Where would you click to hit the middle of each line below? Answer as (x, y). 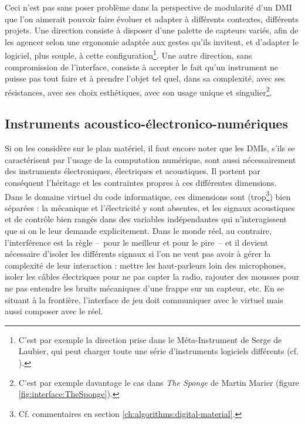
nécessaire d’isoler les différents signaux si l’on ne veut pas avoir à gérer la (138, 254)
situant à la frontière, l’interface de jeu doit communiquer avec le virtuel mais (144, 299)
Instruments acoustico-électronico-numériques (146, 123)
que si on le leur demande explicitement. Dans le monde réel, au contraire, (138, 231)
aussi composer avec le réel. (54, 311)
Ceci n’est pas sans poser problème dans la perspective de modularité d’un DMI (148, 7)
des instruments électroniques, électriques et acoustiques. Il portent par (133, 171)
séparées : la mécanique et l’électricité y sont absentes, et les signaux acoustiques (150, 207)
